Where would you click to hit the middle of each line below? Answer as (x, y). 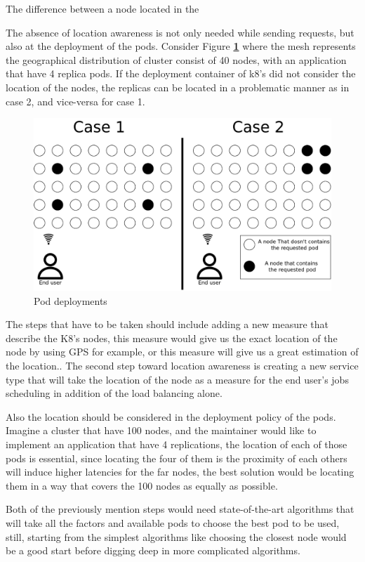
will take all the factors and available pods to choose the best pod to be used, (173, 523)
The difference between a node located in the (102, 8)
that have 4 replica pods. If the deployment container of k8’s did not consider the (181, 73)
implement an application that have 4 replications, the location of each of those (177, 444)
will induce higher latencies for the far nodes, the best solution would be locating (180, 472)
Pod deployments (71, 300)
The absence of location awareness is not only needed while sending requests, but (180, 32)
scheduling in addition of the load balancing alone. (114, 393)
